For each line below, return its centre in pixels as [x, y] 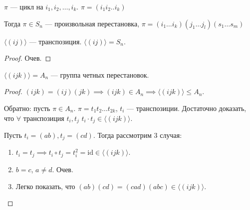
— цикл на [27, 6]
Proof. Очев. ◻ [28, 58]
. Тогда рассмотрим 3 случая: [137, 135]
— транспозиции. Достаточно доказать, [187, 108]
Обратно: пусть [27, 108]
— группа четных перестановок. [100, 74]
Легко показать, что [45, 186]
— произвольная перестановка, [92, 23]
